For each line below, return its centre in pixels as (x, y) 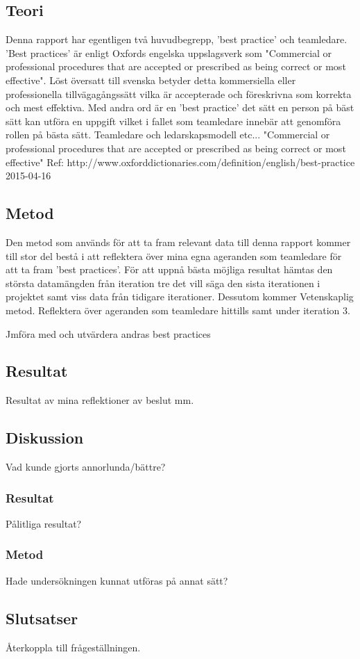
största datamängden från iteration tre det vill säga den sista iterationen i (163, 283)
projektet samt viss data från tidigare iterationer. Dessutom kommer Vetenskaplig (180, 296)
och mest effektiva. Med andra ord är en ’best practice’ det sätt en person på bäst (180, 107)
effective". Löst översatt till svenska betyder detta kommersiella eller (151, 80)
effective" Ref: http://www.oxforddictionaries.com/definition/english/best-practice (180, 162)
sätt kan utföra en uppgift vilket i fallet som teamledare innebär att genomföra (173, 121)
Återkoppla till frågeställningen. (73, 647)
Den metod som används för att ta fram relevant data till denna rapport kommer (178, 242)
